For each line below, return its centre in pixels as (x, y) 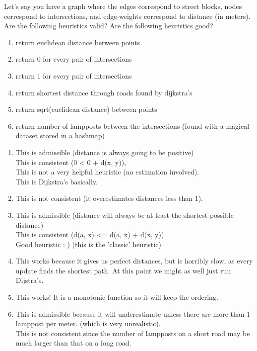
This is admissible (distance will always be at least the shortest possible (125, 215)
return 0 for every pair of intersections (74, 59)
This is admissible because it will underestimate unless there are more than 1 (133, 313)
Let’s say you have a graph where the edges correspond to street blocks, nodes (123, 6)
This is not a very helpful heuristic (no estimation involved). (107, 172)
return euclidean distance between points (78, 42)
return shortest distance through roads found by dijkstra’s (104, 92)
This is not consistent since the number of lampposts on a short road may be (133, 333)
